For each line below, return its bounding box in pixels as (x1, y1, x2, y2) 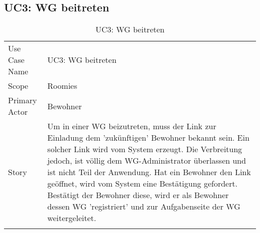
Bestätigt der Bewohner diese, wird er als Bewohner (47, 189, 229, 201)
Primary (8, 94, 37, 106)
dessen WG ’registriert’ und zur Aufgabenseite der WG (47, 201, 240, 213)
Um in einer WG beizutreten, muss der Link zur (47, 120, 216, 132)
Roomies (47, 80, 77, 92)
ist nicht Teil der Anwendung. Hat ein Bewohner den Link (47, 166, 251, 178)
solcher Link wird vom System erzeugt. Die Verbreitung (47, 143, 242, 155)
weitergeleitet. (47, 212, 96, 224)
